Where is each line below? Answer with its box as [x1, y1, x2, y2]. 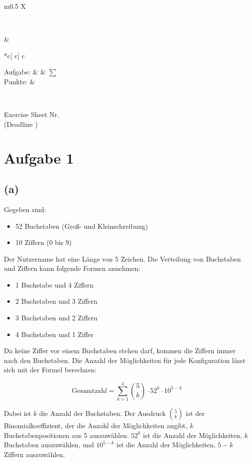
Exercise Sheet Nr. [4, 109, 60, 120]
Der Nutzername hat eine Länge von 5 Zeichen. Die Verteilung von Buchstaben [4, 253, 241, 264]
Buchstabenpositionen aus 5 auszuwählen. [4, 430, 129, 440]
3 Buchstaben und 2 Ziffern [15, 313, 98, 323]
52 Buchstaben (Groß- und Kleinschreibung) [15, 220, 148, 231]
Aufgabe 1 [4, 147, 74, 168]
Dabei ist [4, 408, 31, 418]
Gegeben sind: [4, 204, 46, 214]
